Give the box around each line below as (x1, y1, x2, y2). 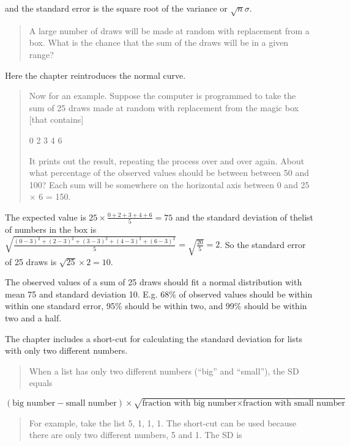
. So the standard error (220, 238, 306, 250)
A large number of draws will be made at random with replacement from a (29, 24, 310, 37)
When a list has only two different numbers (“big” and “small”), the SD (29, 364, 299, 377)
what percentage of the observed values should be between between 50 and (29, 166, 310, 179)
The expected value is (5, 210, 86, 223)
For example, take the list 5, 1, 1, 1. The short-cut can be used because (29, 416, 297, 429)
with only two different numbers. (5, 344, 128, 357)
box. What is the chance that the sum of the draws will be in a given (29, 36, 289, 49)
